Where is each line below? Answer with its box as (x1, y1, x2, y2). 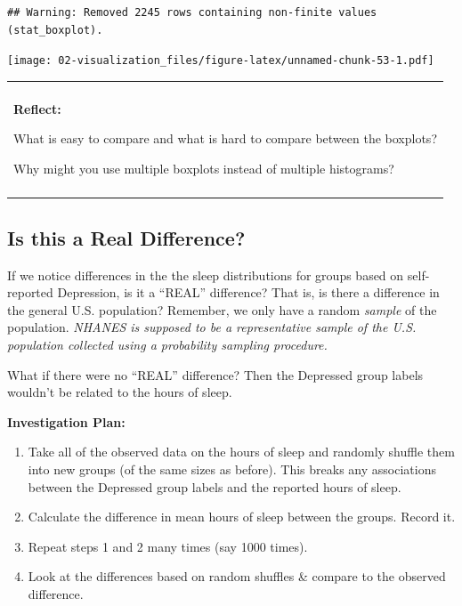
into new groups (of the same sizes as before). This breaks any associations (28, 459, 436, 478)
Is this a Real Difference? (7, 223, 246, 251)
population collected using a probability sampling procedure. (7, 335, 328, 353)
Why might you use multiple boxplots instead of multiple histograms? (13, 159, 394, 178)
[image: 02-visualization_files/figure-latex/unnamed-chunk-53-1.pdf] (7, 54, 434, 68)
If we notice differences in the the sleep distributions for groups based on (7, 265, 404, 284)
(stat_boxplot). (7, 23, 103, 36)
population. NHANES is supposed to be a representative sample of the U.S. (7, 318, 417, 336)
